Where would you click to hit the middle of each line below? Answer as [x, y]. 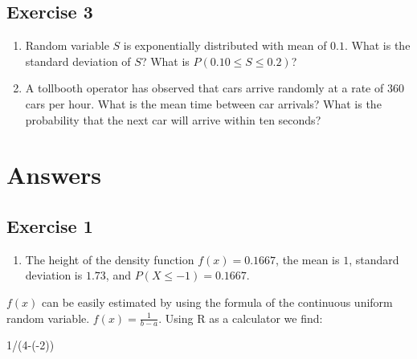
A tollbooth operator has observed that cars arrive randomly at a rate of [204, 88]
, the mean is [308, 259]
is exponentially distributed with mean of [225, 45]
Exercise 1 [50, 225]
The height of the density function [110, 259]
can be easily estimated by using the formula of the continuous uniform [217, 302]
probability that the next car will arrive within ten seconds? [173, 119]
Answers [54, 175]
